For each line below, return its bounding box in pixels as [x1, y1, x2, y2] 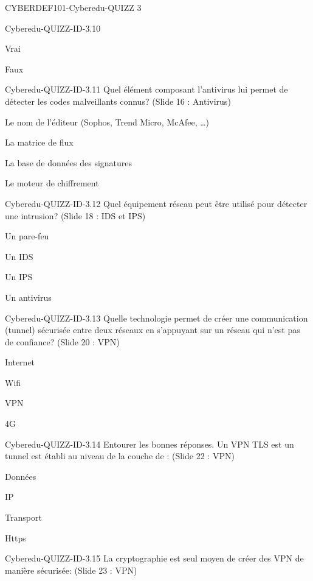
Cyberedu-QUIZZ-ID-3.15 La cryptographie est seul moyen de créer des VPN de [5, 552, 304, 565]
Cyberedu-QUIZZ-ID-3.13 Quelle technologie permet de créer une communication [5, 311, 308, 324]
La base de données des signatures [5, 156, 132, 169]
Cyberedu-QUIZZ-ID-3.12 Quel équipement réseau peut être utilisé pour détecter [5, 197, 308, 210]
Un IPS [5, 270, 33, 283]
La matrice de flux [5, 136, 74, 149]
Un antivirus [5, 290, 52, 303]
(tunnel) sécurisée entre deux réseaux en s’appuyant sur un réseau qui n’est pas [5, 323, 300, 336]
